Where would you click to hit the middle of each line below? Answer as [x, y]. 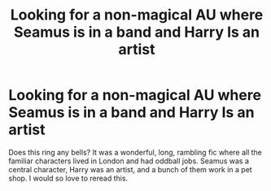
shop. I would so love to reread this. [68, 178]
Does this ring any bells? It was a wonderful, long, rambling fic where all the [135, 152]
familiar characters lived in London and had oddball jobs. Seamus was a [129, 161]
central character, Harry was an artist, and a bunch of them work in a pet [130, 169]
